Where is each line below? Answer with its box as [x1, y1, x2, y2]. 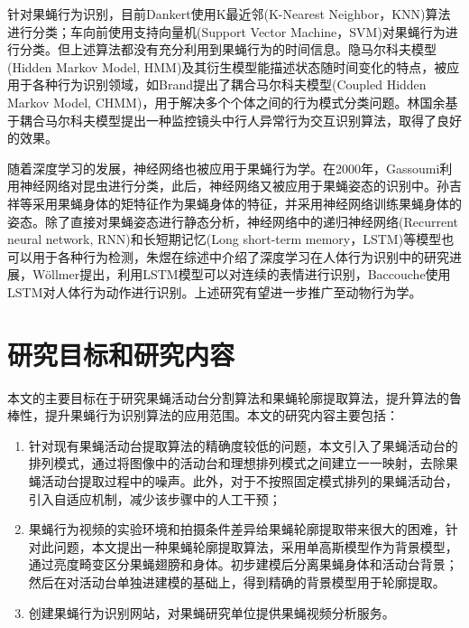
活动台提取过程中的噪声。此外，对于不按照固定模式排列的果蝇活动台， [41, 472, 458, 490]
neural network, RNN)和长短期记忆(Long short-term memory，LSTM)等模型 [7, 230, 442, 248]
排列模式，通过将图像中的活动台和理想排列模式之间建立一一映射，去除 [28, 454, 446, 473]
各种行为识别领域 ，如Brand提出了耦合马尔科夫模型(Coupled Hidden [32, 75, 427, 94]
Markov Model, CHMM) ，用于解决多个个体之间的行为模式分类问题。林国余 [7, 92, 446, 111]
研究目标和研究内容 [7, 335, 235, 372]
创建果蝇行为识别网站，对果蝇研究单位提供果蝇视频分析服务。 [28, 603, 395, 622]
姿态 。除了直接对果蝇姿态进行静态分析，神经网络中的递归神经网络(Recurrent [7, 211, 458, 230]
